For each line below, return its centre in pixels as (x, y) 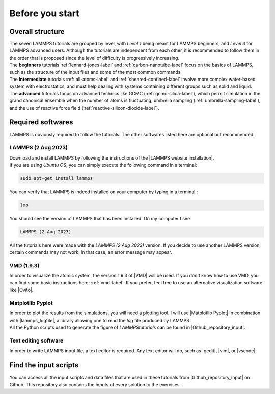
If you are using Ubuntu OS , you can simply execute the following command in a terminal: (103, 165)
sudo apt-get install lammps (57, 178)
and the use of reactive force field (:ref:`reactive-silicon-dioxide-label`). (85, 108)
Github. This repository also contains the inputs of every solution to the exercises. (95, 384)
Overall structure (37, 31)
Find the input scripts (44, 365)
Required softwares (41, 122)
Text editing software (36, 340)
